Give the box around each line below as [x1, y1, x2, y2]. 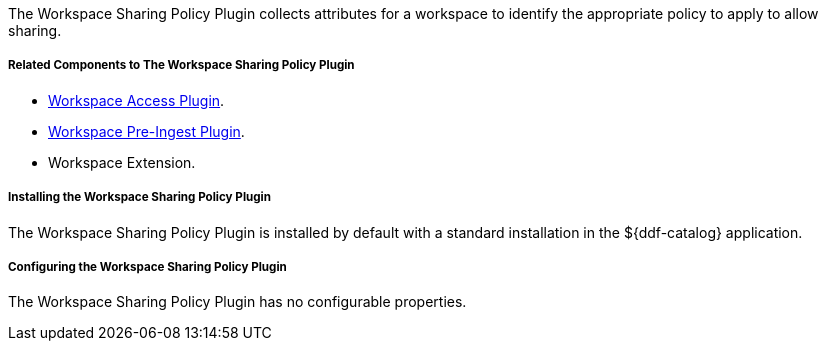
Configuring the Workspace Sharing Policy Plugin [8, 259, 287, 274]
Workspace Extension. [48, 153, 196, 171]
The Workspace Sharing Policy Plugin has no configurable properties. [8, 293, 467, 311]
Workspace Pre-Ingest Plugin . [48, 122, 245, 140]
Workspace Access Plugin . [48, 91, 225, 109]
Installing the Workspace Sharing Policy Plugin [8, 190, 271, 205]
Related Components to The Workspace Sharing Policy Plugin [8, 58, 355, 73]
